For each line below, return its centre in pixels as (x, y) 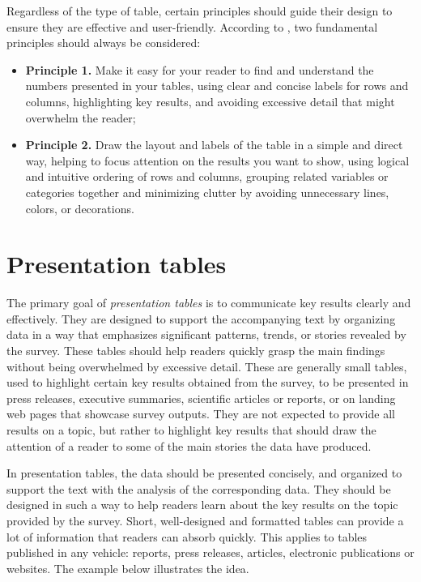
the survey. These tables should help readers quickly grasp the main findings (196, 351)
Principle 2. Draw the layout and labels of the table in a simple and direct (214, 145)
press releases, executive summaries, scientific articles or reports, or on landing (201, 398)
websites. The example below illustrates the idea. (128, 568)
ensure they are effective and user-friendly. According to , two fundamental (192, 26)
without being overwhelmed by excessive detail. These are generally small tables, (207, 366)
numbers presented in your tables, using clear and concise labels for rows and (217, 86)
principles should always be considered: (104, 43)
